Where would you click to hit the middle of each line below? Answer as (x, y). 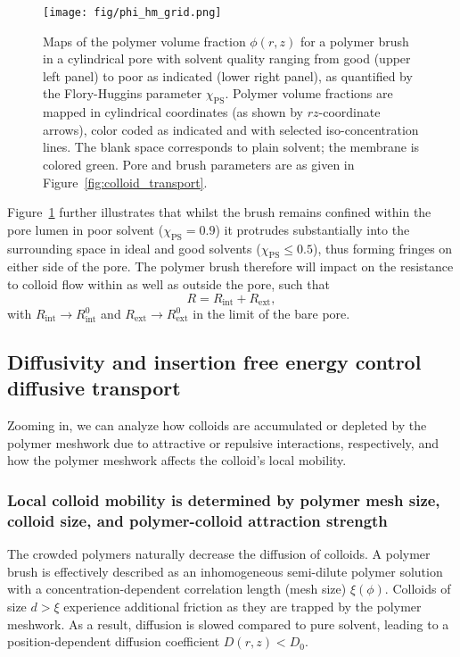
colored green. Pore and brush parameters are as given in (199, 165)
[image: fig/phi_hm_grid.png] (132, 12)
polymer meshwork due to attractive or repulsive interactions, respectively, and (223, 442)
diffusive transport (94, 388)
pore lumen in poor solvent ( (86, 229)
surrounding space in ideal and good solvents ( (134, 248)
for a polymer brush (354, 41)
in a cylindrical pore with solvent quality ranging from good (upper (227, 58)
